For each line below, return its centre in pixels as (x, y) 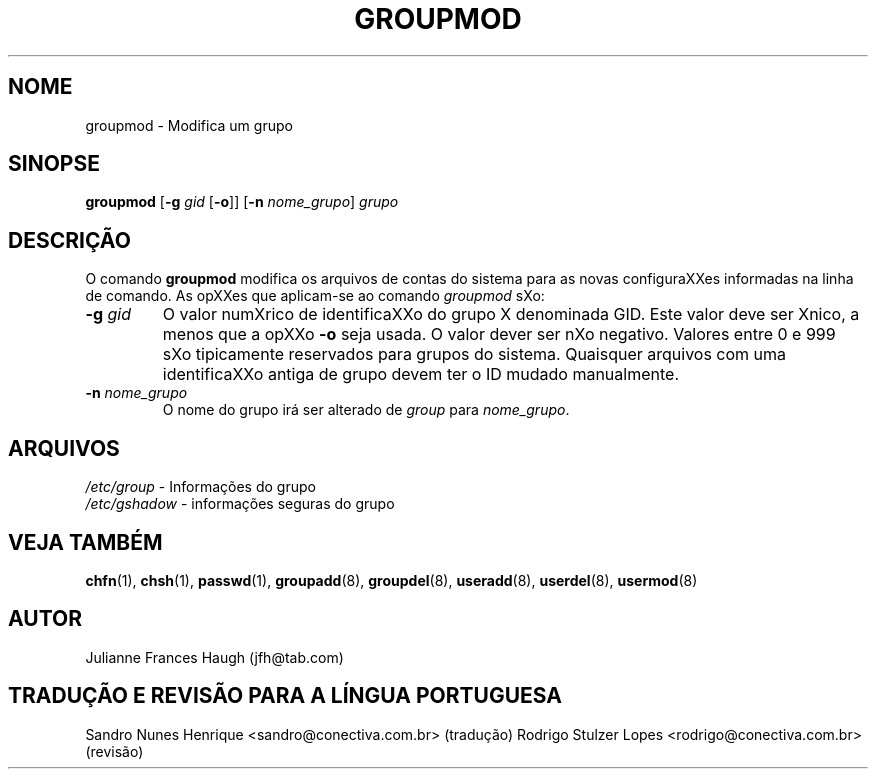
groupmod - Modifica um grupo (189, 125)
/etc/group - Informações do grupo (200, 487)
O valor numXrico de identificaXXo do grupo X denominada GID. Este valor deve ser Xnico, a (511, 314)
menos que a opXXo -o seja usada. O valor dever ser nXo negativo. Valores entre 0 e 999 (499, 334)
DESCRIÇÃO (69, 240)
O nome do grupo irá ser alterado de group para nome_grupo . (366, 410)
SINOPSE (54, 164)
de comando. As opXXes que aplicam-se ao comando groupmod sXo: (315, 296)
